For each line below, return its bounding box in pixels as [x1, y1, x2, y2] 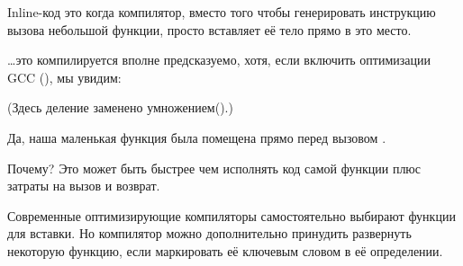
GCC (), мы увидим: [7, 67, 122, 86]
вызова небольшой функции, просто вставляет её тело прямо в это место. [7, 20, 412, 39]
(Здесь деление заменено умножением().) [7, 98, 233, 117]
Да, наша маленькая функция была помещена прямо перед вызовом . [7, 128, 386, 146]
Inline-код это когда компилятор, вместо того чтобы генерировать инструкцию [7, 3, 436, 21]
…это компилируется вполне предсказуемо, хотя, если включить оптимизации [7, 50, 431, 69]
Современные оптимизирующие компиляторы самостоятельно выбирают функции [7, 206, 456, 225]
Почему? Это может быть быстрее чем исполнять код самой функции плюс [7, 158, 422, 177]
